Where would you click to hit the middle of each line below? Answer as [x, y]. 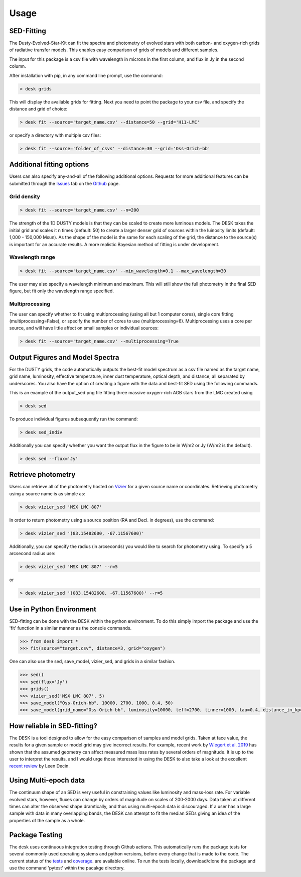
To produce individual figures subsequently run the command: [73, 419]
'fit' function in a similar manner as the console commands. [70, 628]
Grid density [25, 196]
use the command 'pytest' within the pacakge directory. [67, 868]
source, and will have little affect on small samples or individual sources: [84, 328]
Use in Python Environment [53, 609]
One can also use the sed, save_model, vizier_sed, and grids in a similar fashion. [92, 662]
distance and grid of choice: [38, 108]
